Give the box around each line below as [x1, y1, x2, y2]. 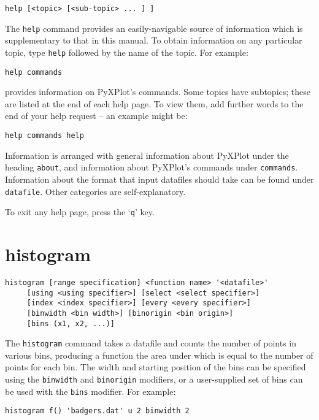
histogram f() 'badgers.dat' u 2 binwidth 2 [5, 407, 190, 416]
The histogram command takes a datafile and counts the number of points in [5, 337, 296, 349]
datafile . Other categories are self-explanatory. [5, 185, 186, 197]
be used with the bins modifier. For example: [5, 384, 176, 397]
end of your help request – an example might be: [5, 109, 188, 122]
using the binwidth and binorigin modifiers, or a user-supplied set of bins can [5, 373, 303, 386]
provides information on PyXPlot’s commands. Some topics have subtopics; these [5, 85, 311, 98]
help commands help [5, 131, 84, 140]
